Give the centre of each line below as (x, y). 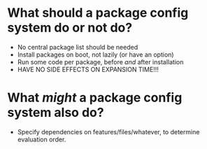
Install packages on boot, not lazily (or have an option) (95, 55)
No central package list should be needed (78, 47)
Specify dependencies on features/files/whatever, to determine (108, 132)
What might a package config (95, 98)
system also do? (56, 113)
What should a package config (98, 13)
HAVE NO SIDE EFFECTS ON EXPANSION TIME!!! (88, 69)
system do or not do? (70, 28)
